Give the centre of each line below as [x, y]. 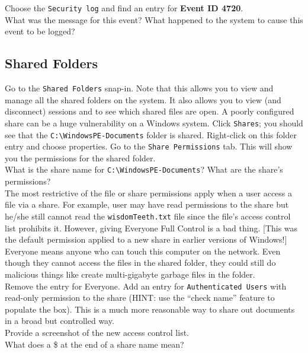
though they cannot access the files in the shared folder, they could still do [140, 263]
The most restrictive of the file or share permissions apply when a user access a [149, 193]
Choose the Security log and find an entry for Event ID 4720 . [124, 8]
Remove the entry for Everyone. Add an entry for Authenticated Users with [146, 286]
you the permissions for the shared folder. [80, 158]
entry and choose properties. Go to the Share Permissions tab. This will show [149, 146]
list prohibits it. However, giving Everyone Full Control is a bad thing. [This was [151, 228]
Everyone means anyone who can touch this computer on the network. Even [143, 251]
